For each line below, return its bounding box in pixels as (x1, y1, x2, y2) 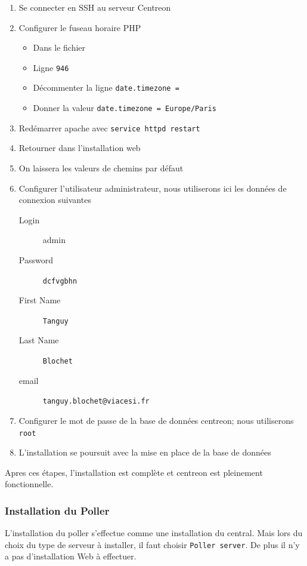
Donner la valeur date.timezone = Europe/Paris (33, 101, 216, 114)
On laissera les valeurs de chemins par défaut (18, 162, 184, 174)
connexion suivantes (18, 193, 91, 206)
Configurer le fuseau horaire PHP (18, 21, 141, 33)
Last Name (18, 334, 59, 346)
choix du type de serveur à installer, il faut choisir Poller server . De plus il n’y (5, 538, 300, 550)
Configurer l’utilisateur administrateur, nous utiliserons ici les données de (18, 182, 287, 194)
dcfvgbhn (42, 276, 77, 285)
